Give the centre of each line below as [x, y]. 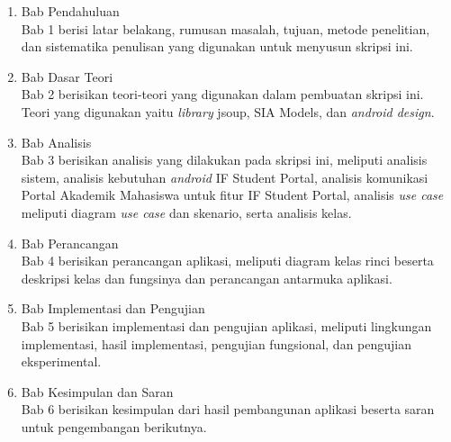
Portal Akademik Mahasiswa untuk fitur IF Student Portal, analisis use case [232, 195]
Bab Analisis [56, 142]
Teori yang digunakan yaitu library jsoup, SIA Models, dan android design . [228, 111]
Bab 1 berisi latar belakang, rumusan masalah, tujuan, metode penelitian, [225, 28]
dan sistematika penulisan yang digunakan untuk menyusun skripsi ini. [217, 46]
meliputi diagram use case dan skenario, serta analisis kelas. [186, 212]
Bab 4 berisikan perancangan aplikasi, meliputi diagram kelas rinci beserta [227, 261]
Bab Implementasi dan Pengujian [113, 308]
